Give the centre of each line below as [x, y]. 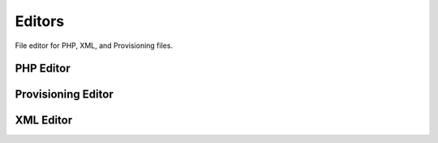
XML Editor [44, 121]
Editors [40, 21]
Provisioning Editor [64, 95]
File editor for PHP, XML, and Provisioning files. [94, 45]
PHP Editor [43, 69]
